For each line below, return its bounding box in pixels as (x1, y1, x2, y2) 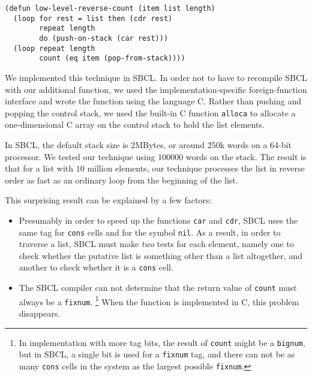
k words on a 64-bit (220, 138, 292, 151)
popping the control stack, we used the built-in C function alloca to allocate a (5, 106, 296, 119)
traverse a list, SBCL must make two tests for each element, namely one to (19, 237, 294, 250)
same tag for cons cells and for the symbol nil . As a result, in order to (19, 225, 281, 238)
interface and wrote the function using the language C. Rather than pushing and (5, 95, 302, 107)
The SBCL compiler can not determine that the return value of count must (19, 281, 297, 294)
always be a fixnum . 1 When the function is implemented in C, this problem (19, 293, 299, 308)
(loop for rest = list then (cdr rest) (13, 14, 173, 23)
